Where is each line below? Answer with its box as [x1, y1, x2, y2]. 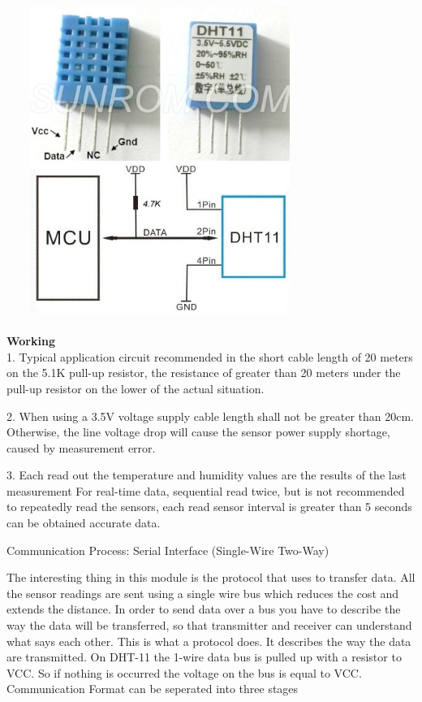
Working [6, 332, 55, 349]
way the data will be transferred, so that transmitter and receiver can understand [6, 617, 412, 634]
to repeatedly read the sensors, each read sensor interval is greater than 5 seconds [6, 498, 412, 515]
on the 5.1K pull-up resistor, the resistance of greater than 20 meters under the [6, 364, 401, 381]
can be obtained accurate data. [6, 514, 161, 531]
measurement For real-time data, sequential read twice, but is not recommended [6, 482, 405, 499]
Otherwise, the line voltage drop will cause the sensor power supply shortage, [6, 423, 390, 440]
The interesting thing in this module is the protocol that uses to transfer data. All [6, 569, 416, 586]
